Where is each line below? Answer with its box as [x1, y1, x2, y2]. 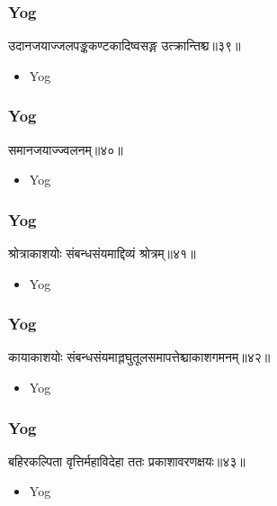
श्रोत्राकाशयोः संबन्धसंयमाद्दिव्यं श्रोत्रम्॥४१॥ [8, 244, 196, 263]
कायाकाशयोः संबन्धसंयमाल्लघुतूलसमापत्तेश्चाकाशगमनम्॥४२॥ [8, 348, 271, 366]
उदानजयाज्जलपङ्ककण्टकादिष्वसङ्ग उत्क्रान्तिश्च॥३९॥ [8, 36, 241, 55]
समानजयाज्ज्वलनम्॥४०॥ [8, 140, 123, 158]
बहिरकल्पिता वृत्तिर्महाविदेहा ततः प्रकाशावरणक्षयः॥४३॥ [8, 451, 246, 470]
